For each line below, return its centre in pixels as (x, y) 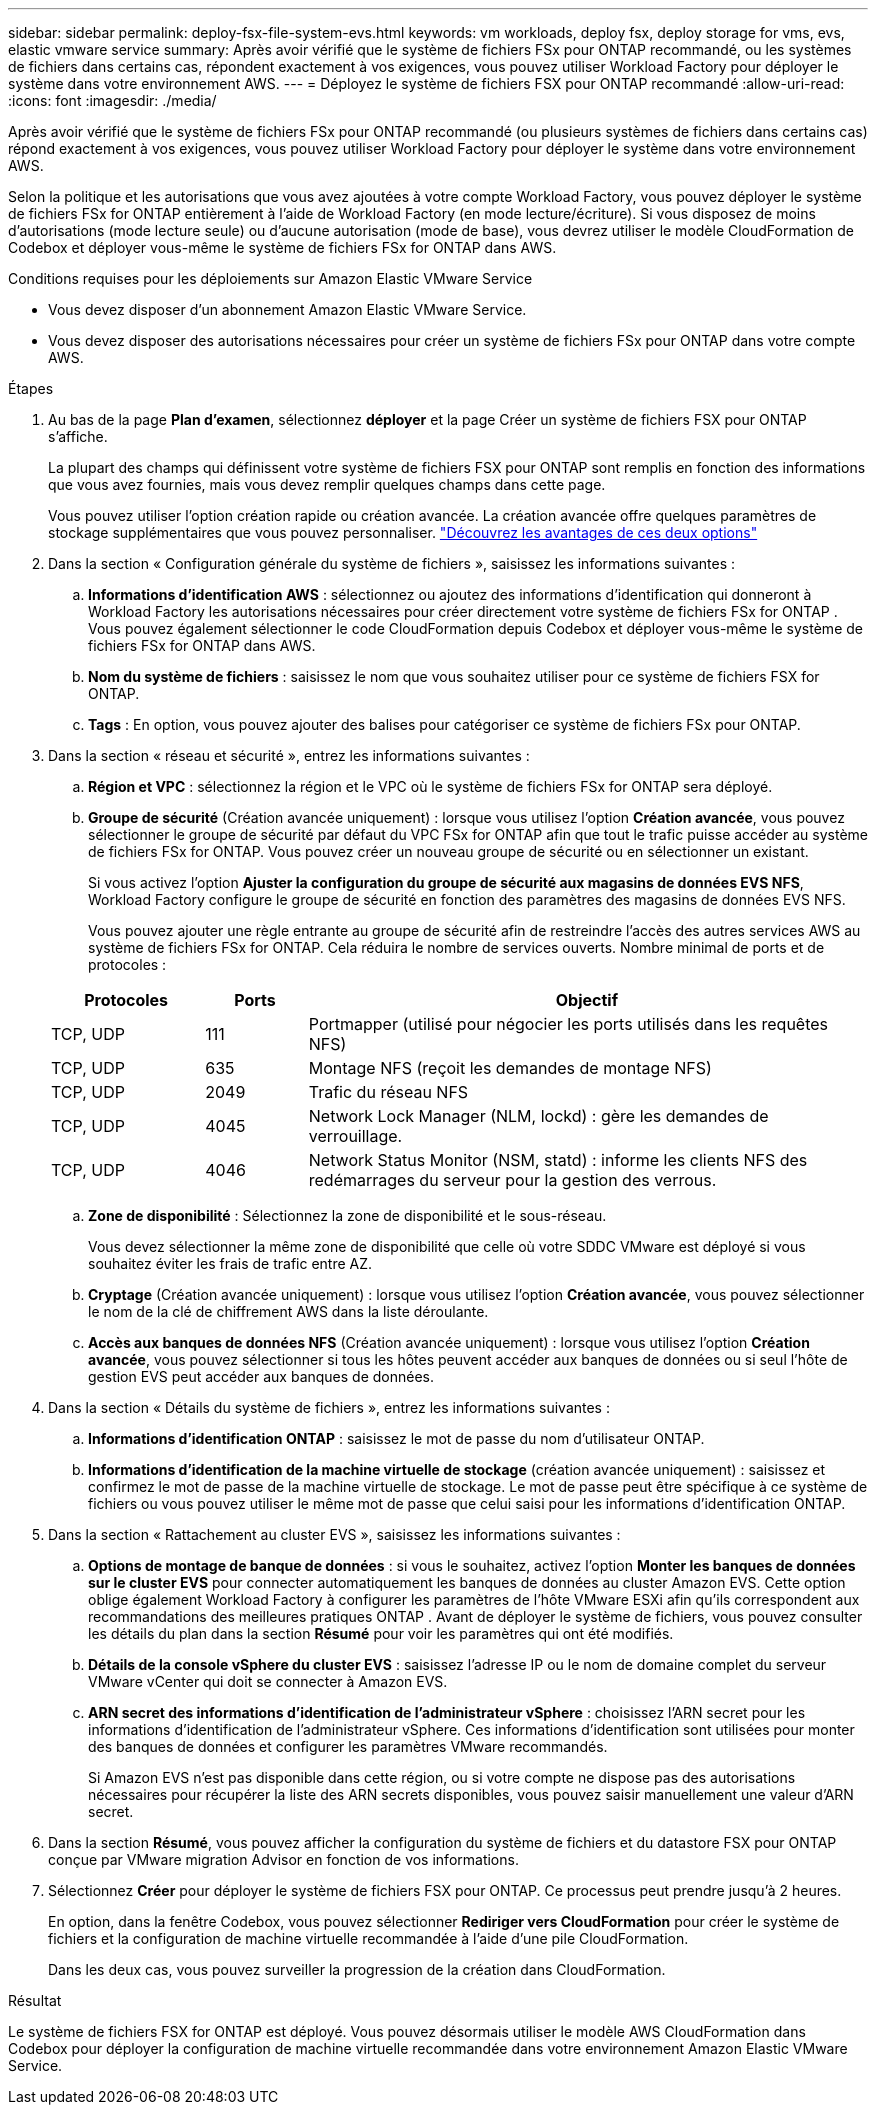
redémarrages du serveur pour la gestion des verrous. (512, 1180)
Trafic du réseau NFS (388, 1092)
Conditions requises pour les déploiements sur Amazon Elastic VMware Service (270, 278)
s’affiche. (78, 436)
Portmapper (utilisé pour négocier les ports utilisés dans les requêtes (568, 1024)
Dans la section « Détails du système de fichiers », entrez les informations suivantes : (329, 1407)
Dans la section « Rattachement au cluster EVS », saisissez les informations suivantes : (334, 1534)
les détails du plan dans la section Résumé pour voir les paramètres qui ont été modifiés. (381, 1633)
